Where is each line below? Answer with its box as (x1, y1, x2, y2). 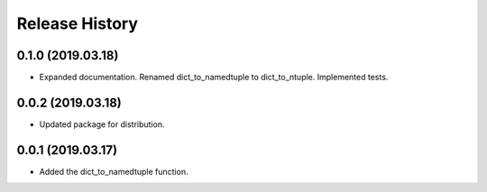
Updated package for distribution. (39, 118, 165, 130)
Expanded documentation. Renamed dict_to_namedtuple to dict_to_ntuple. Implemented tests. (39, 72, 389, 83)
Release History (16, 14, 139, 33)
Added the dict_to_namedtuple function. (39, 166, 188, 177)
